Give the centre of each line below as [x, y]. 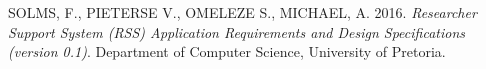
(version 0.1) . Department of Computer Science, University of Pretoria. [227, 51]
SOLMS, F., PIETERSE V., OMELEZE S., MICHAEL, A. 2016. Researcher [242, 12]
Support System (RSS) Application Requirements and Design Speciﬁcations [236, 31]
